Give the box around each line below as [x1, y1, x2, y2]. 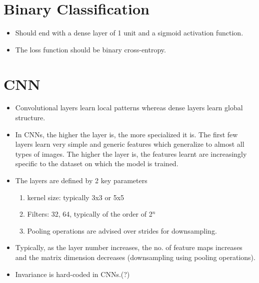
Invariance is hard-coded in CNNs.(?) [15, 269, 130, 279]
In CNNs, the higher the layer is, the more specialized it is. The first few [15, 129, 238, 139]
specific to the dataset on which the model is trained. [15, 158, 178, 169]
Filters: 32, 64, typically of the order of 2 [27, 209, 152, 219]
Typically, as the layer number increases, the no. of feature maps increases [15, 242, 242, 253]
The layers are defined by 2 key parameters [15, 175, 147, 185]
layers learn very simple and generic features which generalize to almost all [15, 139, 244, 149]
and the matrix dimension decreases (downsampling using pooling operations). [15, 252, 255, 262]
